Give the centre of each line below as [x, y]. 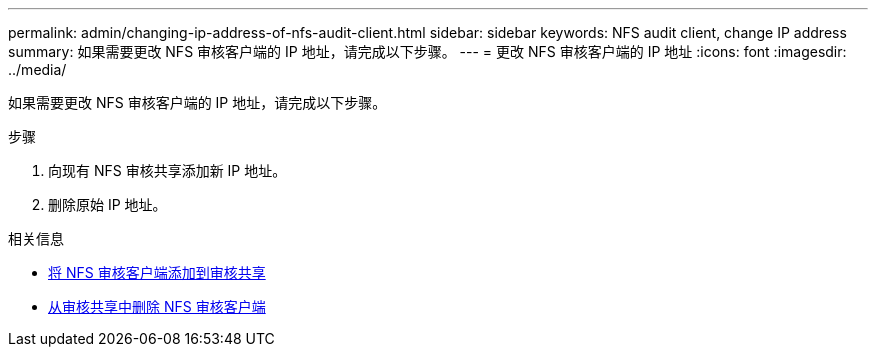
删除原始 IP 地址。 [107, 204]
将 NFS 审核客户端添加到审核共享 [157, 272]
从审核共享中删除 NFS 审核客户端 [157, 306]
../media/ [37, 69]
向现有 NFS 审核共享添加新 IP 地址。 [167, 170]
